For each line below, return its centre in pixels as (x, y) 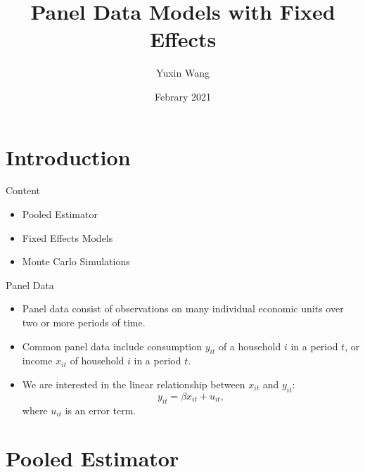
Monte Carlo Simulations (76, 261)
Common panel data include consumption (112, 346)
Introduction (68, 157)
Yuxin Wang (183, 73)
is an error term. (101, 410)
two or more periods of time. (84, 322)
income (37, 361)
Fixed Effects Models (68, 237)
